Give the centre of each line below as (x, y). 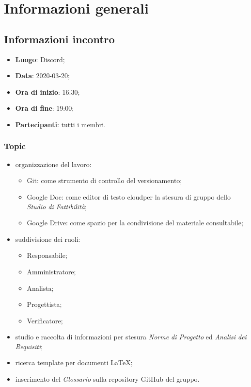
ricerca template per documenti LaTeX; (74, 362)
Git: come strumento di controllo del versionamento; (104, 180)
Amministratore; (51, 271)
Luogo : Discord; (40, 59)
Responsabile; (47, 255)
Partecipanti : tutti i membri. (61, 124)
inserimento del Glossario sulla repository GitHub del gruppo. (107, 379)
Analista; (40, 288)
